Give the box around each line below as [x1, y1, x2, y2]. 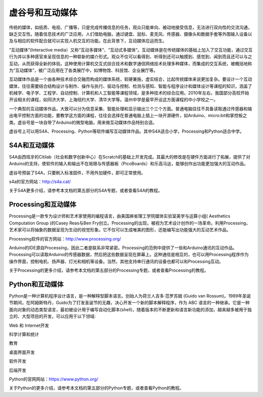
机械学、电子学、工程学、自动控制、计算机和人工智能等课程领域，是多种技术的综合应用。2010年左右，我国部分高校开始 [9, 90, 249, 96]
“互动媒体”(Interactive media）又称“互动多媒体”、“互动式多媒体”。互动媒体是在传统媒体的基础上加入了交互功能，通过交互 [9, 47, 253, 53]
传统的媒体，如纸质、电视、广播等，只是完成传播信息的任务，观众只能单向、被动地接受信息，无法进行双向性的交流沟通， [9, 24, 252, 30]
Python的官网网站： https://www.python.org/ [9, 376, 98, 382]
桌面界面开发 [9, 349, 35, 355]
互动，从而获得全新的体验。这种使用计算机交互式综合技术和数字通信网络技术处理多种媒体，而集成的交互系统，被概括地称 [9, 60, 252, 66]
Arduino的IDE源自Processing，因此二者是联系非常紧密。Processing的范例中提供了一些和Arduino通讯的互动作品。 [9, 244, 237, 251]
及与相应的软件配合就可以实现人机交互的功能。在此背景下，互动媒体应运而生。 [9, 38, 167, 44]
